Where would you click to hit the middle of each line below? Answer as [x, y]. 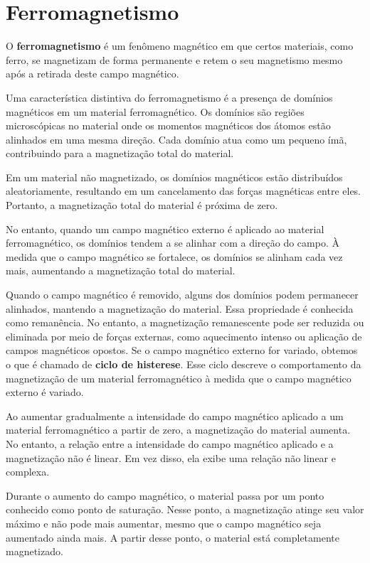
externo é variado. [45, 392]
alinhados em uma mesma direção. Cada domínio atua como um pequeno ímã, [176, 139]
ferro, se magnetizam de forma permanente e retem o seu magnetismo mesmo [174, 59]
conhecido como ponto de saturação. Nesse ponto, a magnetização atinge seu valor [185, 509]
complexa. [28, 472]
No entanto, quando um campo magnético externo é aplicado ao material [165, 229]
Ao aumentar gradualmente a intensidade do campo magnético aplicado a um [175, 415]
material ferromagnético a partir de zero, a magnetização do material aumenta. [178, 430]
